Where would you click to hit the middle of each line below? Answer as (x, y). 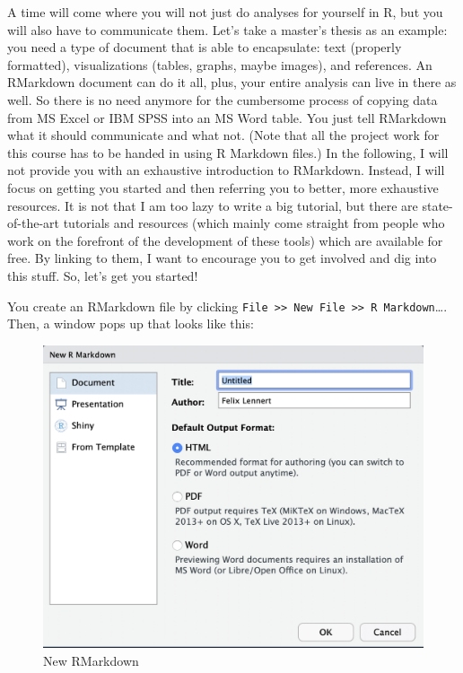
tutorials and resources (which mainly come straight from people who (254, 223)
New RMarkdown (91, 660)
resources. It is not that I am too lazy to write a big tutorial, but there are (213, 205)
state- (437, 205)
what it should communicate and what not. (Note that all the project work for (223, 135)
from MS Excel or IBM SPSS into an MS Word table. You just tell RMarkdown (227, 117)
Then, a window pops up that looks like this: (131, 323)
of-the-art (33, 223)
